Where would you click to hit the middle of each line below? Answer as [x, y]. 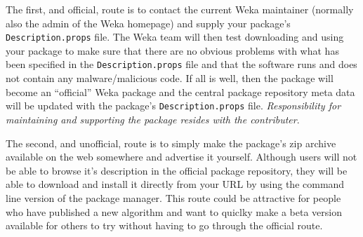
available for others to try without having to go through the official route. [164, 225]
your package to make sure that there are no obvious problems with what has [172, 50]
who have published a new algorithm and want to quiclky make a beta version [174, 211]
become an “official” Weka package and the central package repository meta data [180, 92]
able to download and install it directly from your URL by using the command [175, 184]
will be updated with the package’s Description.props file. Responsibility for [173, 106]
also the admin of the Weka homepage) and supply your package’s [148, 23]
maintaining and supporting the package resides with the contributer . [153, 119]
